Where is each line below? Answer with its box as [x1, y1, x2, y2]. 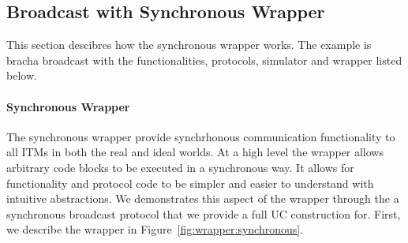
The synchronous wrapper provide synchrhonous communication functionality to [6, 128, 395, 144]
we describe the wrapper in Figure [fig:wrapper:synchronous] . [6, 221, 304, 237]
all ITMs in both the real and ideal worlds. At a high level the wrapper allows [6, 144, 384, 160]
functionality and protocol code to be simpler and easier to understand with [6, 174, 374, 191]
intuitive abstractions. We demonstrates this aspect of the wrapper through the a [6, 190, 399, 207]
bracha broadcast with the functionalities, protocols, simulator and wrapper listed [6, 51, 402, 68]
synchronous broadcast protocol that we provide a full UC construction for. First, [6, 205, 401, 222]
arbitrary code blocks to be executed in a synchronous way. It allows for [6, 159, 354, 175]
